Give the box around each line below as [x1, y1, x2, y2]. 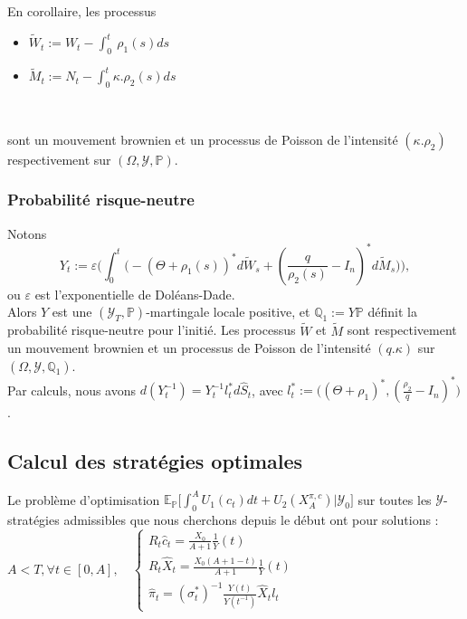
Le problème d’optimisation [7, 490, 160, 509]
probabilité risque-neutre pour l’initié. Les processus [7, 320, 296, 339]
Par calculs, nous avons [7, 380, 137, 399]
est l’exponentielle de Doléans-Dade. [34, 284, 235, 303]
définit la [367, 302, 417, 321]
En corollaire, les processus [7, 2, 157, 20]
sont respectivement [347, 320, 457, 339]
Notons [7, 224, 47, 243]
